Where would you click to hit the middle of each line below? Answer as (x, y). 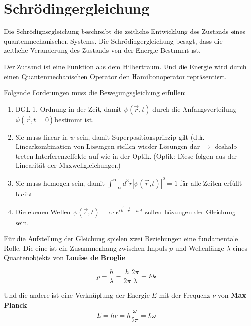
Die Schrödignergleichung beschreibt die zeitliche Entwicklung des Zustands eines (125, 31)
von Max (232, 295)
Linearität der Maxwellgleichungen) (68, 165)
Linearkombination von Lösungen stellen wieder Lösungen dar (108, 146)
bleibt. (25, 194)
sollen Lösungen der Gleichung (190, 211)
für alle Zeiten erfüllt (211, 183)
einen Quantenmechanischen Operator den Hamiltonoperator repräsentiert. (115, 76)
